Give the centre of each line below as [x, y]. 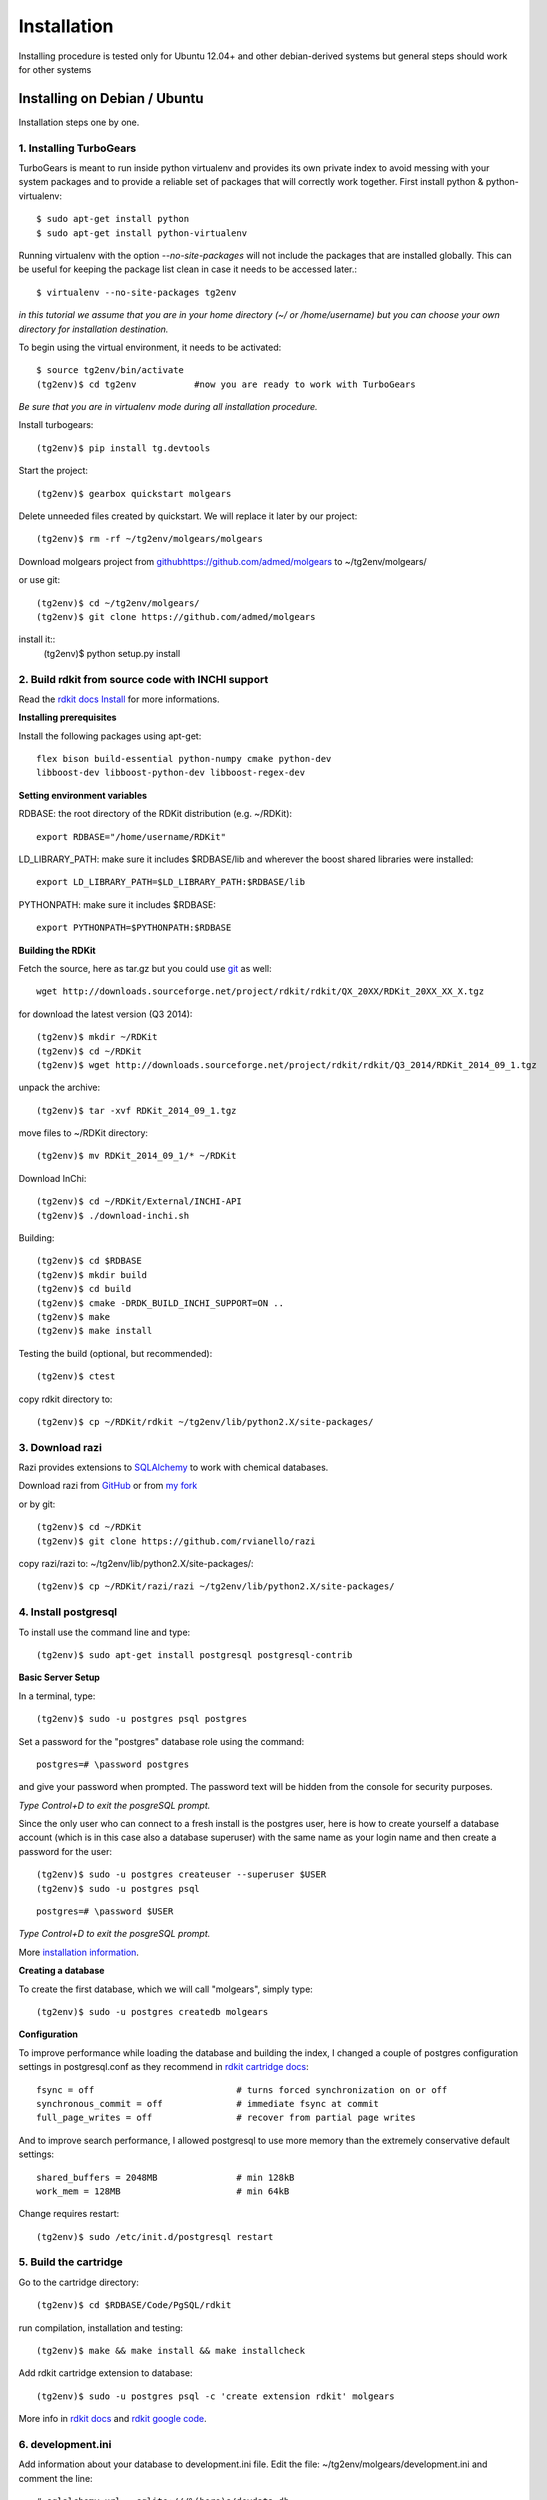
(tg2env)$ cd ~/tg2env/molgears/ [118, 603]
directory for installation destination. [93, 329]
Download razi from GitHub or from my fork [108, 1486]
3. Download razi [60, 1447]
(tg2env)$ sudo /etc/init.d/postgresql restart [155, 2236]
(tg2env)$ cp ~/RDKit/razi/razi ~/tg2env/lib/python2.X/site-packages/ [215, 1586]
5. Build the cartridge [71, 2262]
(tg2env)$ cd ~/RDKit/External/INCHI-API [139, 1201]
